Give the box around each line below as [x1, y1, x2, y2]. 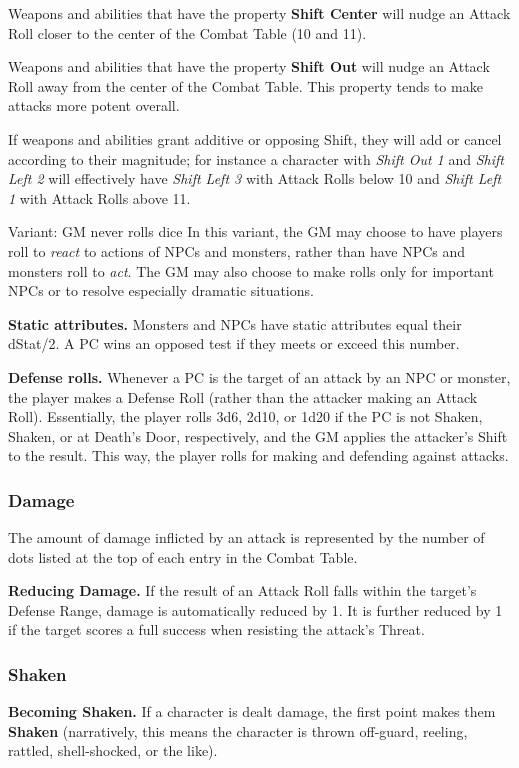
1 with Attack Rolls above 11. [8, 187, 191, 208]
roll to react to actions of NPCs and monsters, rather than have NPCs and [8, 240, 466, 261]
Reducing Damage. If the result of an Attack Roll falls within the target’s [8, 580, 477, 601]
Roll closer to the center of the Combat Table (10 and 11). [8, 22, 367, 43]
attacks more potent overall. [8, 95, 180, 116]
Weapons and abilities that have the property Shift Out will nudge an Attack [8, 56, 490, 77]
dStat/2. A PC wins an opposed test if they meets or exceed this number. [8, 333, 460, 354]
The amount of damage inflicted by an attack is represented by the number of [8, 527, 485, 548]
